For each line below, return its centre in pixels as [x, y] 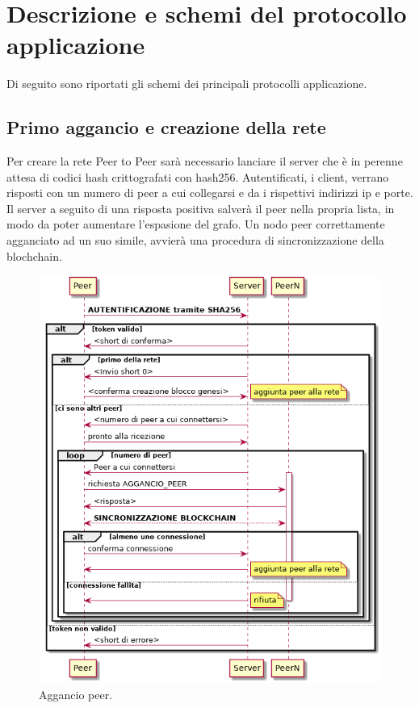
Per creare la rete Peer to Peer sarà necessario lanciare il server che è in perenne [205, 161]
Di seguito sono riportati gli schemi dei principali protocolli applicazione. [187, 84]
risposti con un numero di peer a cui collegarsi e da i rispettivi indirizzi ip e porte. [210, 193]
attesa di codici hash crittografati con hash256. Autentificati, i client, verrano [198, 176]
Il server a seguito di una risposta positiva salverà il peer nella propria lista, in [201, 208]
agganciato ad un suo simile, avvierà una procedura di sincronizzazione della [195, 240]
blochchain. [34, 256]
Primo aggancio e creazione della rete [166, 127]
